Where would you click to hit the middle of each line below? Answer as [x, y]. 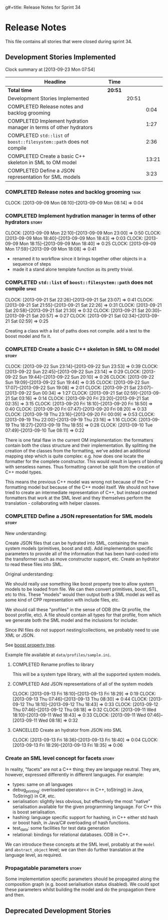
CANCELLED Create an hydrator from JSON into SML [67, 730]
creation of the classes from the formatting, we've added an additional [77, 450]
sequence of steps [32, 264]
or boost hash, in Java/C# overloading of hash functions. [71, 823]
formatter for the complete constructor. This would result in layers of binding [84, 461]
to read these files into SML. [34, 564]
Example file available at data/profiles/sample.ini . [58, 655]
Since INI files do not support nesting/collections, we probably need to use [82, 630]
